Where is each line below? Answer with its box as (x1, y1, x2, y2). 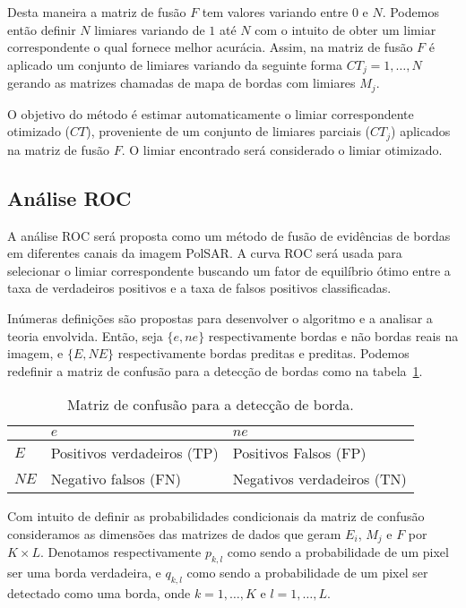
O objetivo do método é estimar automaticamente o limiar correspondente (7, 104, 414, 123)
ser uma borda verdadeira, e (7, 563, 161, 582)
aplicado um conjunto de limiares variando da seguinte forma (7, 55, 343, 73)
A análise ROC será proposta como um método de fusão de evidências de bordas (7, 226, 451, 244)
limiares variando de (94, 20, 205, 39)
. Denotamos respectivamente (40, 543, 202, 561)
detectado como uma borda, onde (7, 583, 191, 602)
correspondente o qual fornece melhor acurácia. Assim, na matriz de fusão (7, 38, 413, 56)
